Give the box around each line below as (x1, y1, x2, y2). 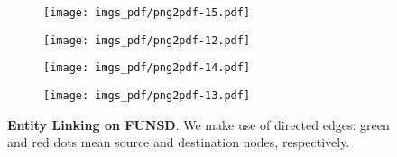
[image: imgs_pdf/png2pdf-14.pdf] (43, 61, 251, 75)
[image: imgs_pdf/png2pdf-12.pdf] (43, 33, 251, 47)
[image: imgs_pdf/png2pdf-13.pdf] (43, 88, 251, 102)
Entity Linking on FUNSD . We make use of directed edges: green (7, 115, 390, 134)
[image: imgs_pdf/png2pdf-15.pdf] (43, 6, 251, 19)
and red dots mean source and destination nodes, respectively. (7, 133, 350, 152)
